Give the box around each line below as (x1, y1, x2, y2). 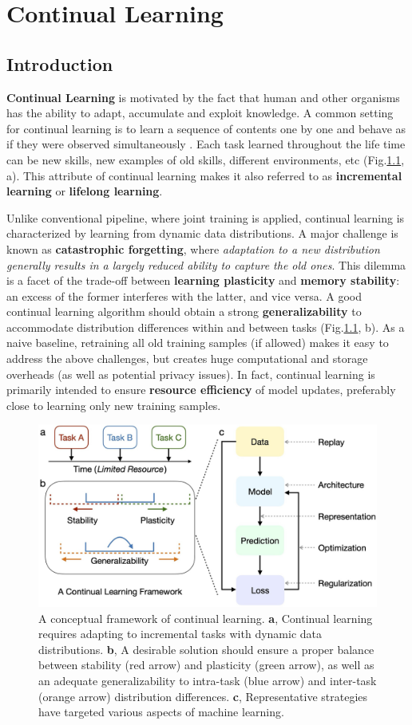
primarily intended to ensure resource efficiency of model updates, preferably (6, 381, 396, 398)
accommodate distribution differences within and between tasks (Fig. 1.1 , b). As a (6, 318, 405, 335)
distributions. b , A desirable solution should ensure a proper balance (38, 640, 374, 657)
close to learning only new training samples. (6, 396, 221, 413)
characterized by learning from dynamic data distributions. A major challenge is (6, 225, 398, 242)
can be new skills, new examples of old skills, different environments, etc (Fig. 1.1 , (6, 151, 405, 167)
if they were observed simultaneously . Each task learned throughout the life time (6, 136, 406, 152)
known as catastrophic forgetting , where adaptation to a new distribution (6, 240, 380, 257)
